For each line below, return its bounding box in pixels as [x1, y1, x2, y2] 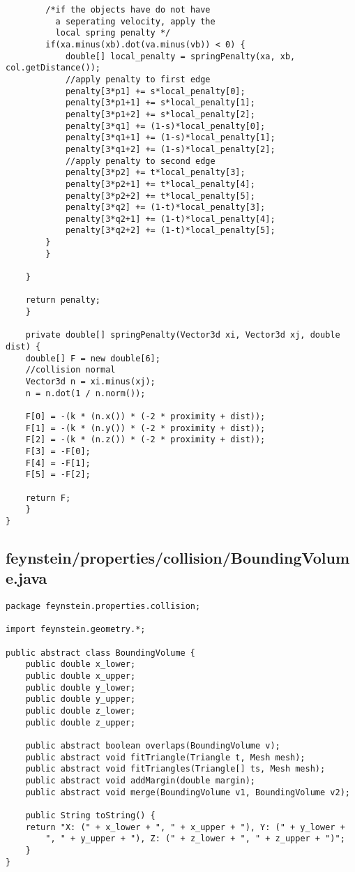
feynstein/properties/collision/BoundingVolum [6, 546, 350, 568]
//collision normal [25, 365, 116, 375]
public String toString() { [25, 810, 156, 820]
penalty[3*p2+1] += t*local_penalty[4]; [65, 179, 255, 189]
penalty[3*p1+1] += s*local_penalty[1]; [65, 98, 255, 108]
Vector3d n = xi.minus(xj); [25, 377, 156, 386]
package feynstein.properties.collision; [6, 601, 201, 612]
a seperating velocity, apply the [55, 16, 216, 27]
